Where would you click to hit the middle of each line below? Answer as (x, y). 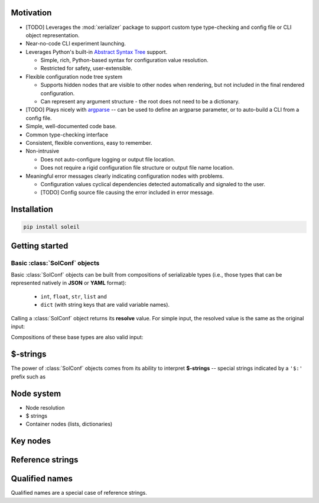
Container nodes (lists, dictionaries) (69, 424)
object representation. (53, 35)
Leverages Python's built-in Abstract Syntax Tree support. (97, 52)
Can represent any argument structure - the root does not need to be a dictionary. (140, 102)
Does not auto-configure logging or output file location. (108, 159)
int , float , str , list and (74, 296)
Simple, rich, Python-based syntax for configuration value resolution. (124, 60)
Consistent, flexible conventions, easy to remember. (89, 142)
